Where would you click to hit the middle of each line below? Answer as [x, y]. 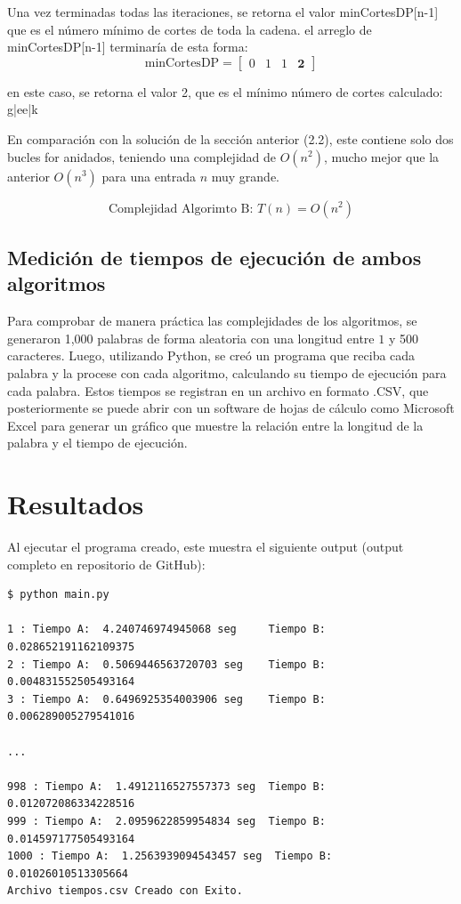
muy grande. [246, 176]
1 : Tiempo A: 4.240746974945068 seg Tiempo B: [166, 630]
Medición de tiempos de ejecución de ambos [214, 257]
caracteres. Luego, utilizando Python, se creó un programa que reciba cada [211, 355]
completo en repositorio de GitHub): [106, 564]
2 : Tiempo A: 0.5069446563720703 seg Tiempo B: [166, 664]
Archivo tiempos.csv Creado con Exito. [125, 891]
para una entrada [149, 176]
